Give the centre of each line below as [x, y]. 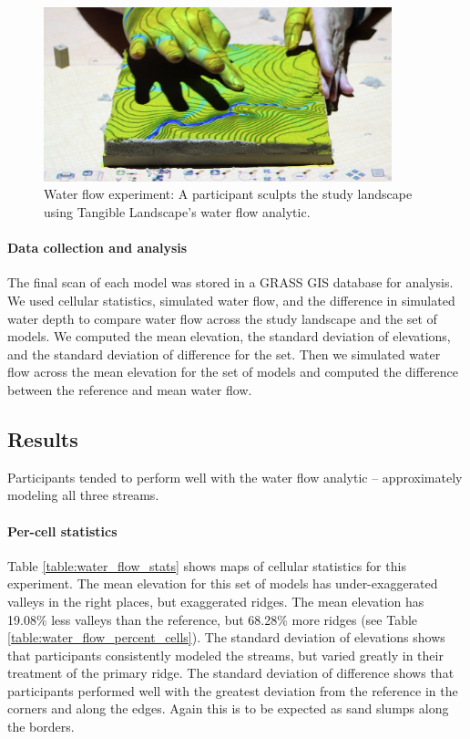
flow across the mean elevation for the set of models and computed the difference [233, 372]
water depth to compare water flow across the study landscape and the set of [222, 318]
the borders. [41, 727]
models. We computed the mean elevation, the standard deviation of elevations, [229, 336]
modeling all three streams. [83, 495]
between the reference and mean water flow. [130, 389]
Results [43, 438]
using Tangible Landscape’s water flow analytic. [177, 211]
